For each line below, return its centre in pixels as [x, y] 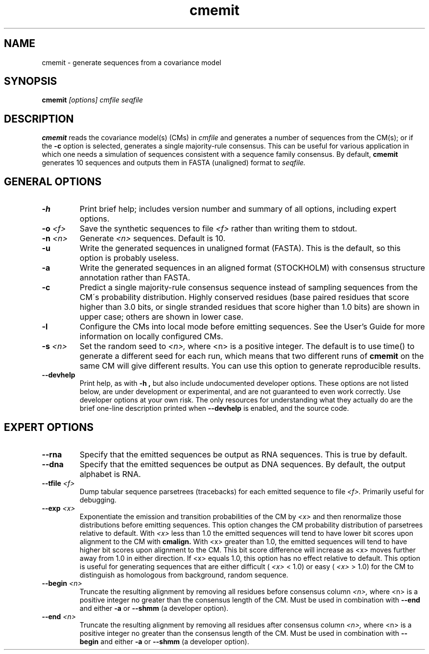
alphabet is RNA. [110, 474]
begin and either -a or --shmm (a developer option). [164, 641]
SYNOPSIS [31, 81]
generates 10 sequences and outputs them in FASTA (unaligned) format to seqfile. [174, 163]
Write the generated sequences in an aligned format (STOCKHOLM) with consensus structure [252, 268]
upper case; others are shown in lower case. [161, 317]
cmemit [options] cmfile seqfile [92, 100]
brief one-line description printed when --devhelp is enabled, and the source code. [214, 408]
